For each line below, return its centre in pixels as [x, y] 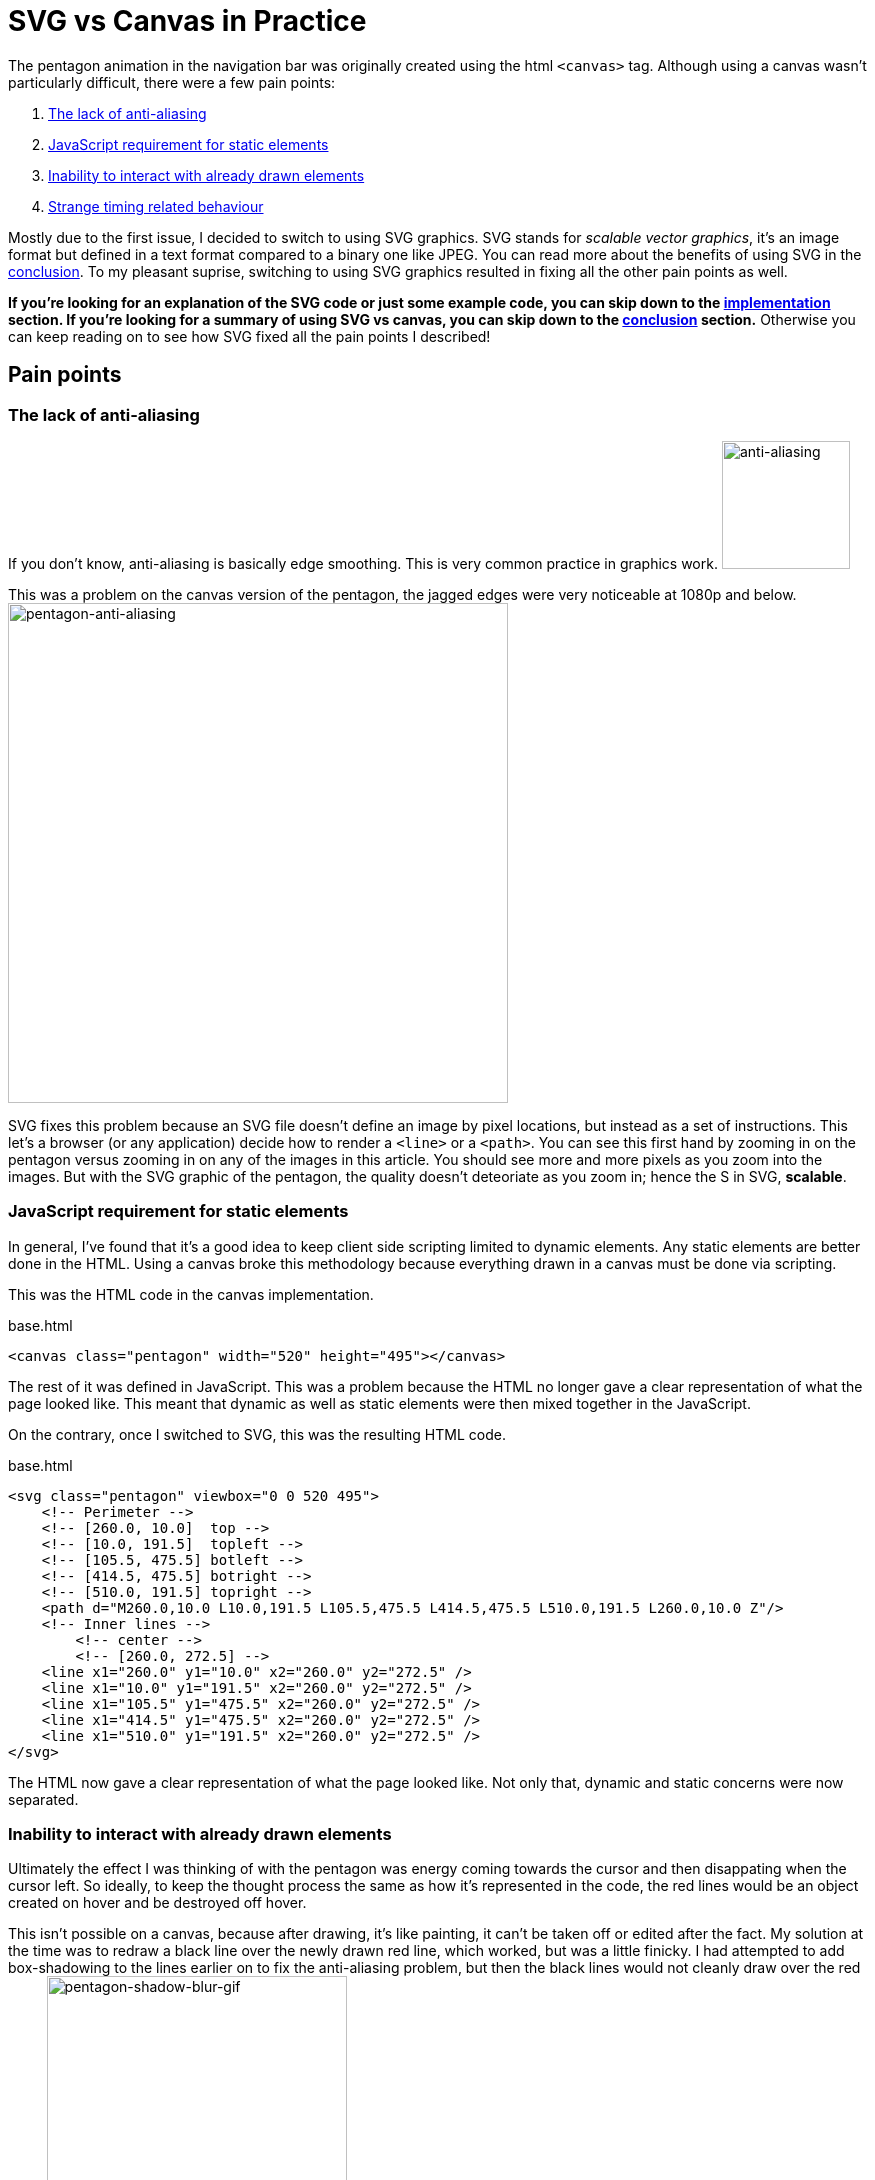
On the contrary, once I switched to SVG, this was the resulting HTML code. [257, 1434]
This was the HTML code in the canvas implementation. [191, 1294]
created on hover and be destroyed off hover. [157, 1903]
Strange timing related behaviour [156, 206]
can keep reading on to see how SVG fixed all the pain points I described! [249, 336]
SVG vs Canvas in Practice [187, 21]
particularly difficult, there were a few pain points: [172, 82]
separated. [43, 1799]
